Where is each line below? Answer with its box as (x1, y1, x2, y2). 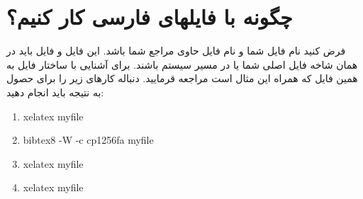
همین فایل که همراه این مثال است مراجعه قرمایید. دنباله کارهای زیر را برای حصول (6, 71, 358, 86)
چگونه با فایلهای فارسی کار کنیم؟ (6, 2, 293, 31)
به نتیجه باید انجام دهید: (6, 84, 104, 99)
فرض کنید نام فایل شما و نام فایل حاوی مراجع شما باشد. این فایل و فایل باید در (6, 43, 346, 58)
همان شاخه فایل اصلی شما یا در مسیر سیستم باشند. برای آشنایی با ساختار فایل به (6, 57, 358, 72)
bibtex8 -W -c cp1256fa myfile (23, 132, 154, 147)
